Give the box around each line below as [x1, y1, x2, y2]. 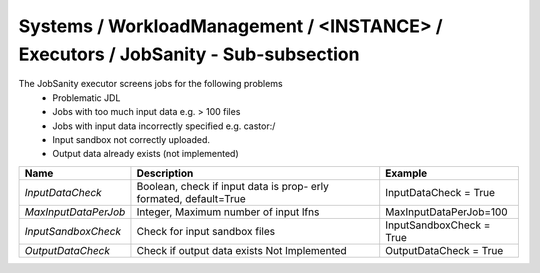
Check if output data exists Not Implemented [136, 243, 347, 257]
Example [385, 166, 428, 180]
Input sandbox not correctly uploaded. [52, 133, 210, 145]
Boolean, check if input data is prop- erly [136, 179, 330, 193]
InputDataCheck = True [385, 185, 495, 199]
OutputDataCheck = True [385, 243, 504, 257]
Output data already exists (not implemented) [52, 148, 239, 160]
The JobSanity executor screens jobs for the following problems [18, 78, 284, 90]
